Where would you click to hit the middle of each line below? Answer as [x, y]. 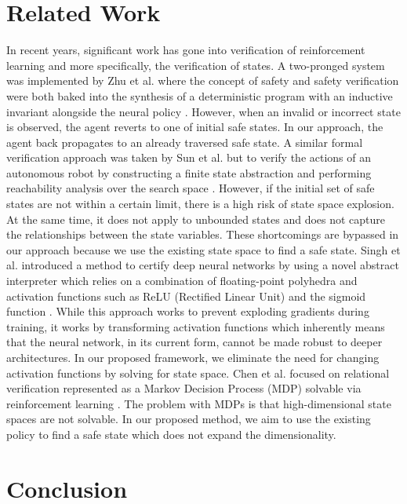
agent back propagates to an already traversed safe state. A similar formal [185, 142]
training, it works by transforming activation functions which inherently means [196, 326]
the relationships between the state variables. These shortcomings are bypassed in [203, 234]
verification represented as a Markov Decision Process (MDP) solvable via [184, 388]
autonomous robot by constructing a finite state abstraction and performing [189, 172]
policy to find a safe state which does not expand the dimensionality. [171, 434]
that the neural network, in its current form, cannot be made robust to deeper [194, 342]
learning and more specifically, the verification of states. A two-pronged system [196, 65]
